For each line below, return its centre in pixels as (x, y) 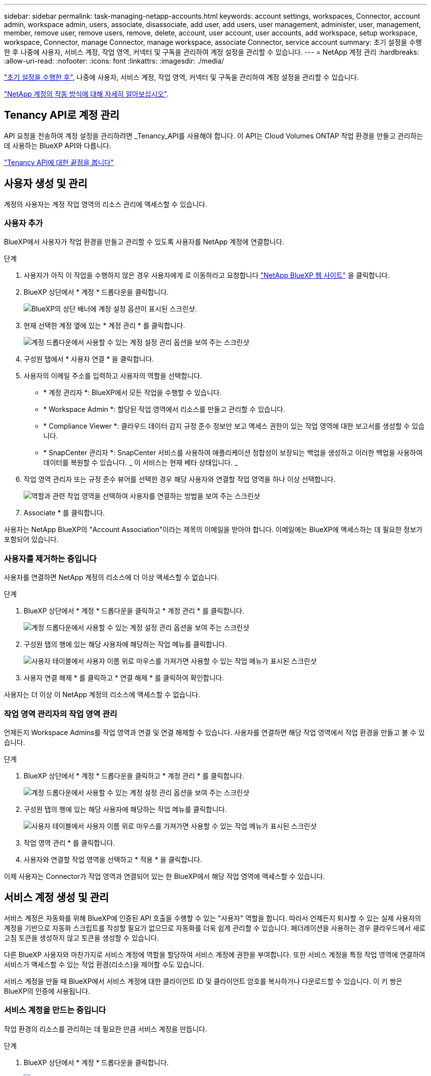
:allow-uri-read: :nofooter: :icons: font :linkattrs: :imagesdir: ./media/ (114, 61)
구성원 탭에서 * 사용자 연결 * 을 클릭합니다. (89, 359)
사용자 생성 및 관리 (46, 184)
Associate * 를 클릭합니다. (64, 513)
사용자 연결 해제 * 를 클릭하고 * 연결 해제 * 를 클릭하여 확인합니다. (124, 678)
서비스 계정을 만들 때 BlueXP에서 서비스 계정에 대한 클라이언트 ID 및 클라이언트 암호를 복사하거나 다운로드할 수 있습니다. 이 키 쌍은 (203, 981)
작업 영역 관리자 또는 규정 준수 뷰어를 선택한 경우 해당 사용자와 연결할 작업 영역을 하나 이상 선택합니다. (180, 479)
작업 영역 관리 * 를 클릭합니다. (69, 842)
